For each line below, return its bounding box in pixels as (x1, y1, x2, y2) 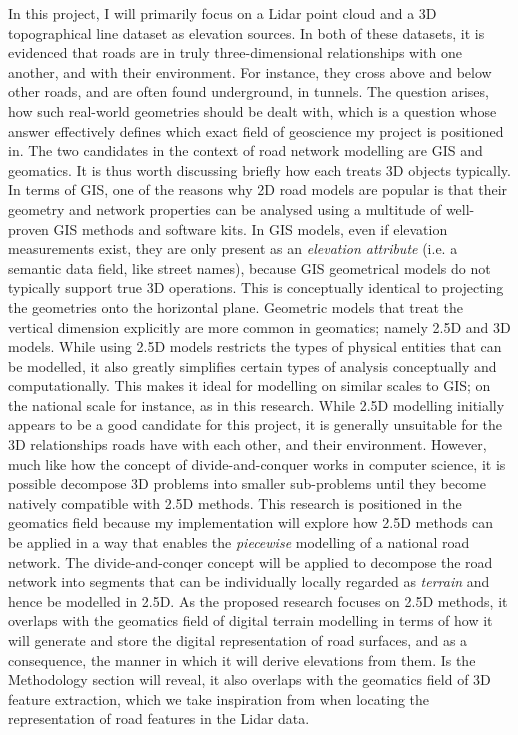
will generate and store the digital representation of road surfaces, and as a (8, 630, 468, 650)
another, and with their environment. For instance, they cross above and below (8, 61, 492, 82)
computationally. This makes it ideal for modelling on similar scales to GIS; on (8, 375, 491, 396)
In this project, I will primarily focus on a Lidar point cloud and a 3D (8, 3, 437, 23)
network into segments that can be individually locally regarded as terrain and (8, 571, 490, 592)
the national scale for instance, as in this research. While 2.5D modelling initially (8, 394, 505, 415)
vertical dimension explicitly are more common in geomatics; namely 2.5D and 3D (8, 316, 511, 337)
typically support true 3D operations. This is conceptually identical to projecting (8, 277, 504, 298)
